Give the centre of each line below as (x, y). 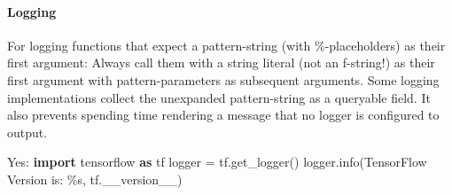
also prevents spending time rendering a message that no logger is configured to (223, 115)
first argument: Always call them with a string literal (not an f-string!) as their (221, 62)
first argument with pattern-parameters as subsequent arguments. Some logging (223, 79)
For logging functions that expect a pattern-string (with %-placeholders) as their (226, 45)
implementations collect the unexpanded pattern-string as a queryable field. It (219, 97)
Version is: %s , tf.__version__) (95, 179)
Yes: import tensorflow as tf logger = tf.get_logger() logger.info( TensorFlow (217, 162)
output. (27, 132)
